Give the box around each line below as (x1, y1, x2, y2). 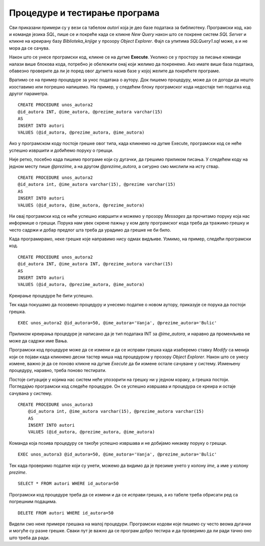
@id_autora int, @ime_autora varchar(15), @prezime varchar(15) (18, 182, 176, 187)
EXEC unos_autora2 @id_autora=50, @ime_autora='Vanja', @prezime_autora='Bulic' (18, 320, 217, 325)
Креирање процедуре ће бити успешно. (9, 292, 94, 298)
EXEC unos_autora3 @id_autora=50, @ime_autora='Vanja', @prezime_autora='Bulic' (18, 452, 217, 457)
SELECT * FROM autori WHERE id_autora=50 (18, 481, 119, 487)
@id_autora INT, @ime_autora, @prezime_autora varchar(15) (18, 109, 163, 115)
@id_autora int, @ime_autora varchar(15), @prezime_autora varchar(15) (27, 408, 204, 414)
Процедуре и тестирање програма (9, 7, 159, 18)
